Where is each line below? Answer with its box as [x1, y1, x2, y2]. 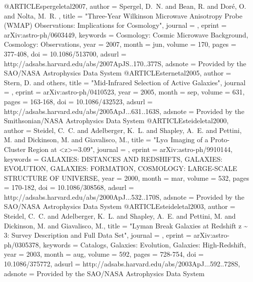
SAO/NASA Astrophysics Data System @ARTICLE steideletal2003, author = [4, 201, 235, 211]
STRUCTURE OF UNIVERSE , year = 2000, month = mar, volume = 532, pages [4, 172, 250, 183]
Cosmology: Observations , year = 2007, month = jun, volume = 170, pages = [4, 39, 236, 49]
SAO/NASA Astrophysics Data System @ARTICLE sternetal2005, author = [4, 68, 232, 78]
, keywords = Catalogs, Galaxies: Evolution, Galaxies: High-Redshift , [39, 239, 246, 249]
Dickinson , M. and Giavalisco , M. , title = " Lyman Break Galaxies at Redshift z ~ [4, 220, 248, 230]
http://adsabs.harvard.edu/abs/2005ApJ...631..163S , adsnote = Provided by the [4, 106, 245, 116]
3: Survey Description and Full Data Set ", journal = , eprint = [4, 230, 191, 240]
